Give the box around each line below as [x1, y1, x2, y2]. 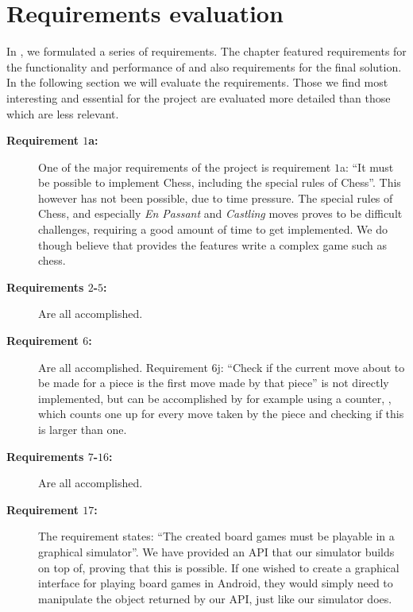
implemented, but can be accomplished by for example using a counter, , [38, 389, 392, 406]
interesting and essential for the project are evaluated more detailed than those [6, 89, 391, 106]
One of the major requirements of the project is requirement [38, 158, 331, 175]
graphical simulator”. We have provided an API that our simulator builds [38, 543, 395, 560]
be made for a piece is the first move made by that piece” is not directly [38, 374, 389, 391]
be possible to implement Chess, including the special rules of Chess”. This [38, 174, 401, 191]
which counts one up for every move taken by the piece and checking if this [38, 405, 404, 422]
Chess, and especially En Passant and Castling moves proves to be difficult [38, 205, 403, 222]
